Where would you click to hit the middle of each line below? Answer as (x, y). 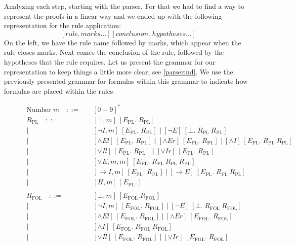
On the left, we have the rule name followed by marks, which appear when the (123, 42)
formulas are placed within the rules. (60, 90)
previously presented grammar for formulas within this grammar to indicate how (126, 81)
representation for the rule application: (63, 25)
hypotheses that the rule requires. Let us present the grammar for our (110, 61)
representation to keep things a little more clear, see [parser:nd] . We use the (119, 71)
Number (39, 110)
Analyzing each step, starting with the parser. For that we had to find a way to (124, 6)
